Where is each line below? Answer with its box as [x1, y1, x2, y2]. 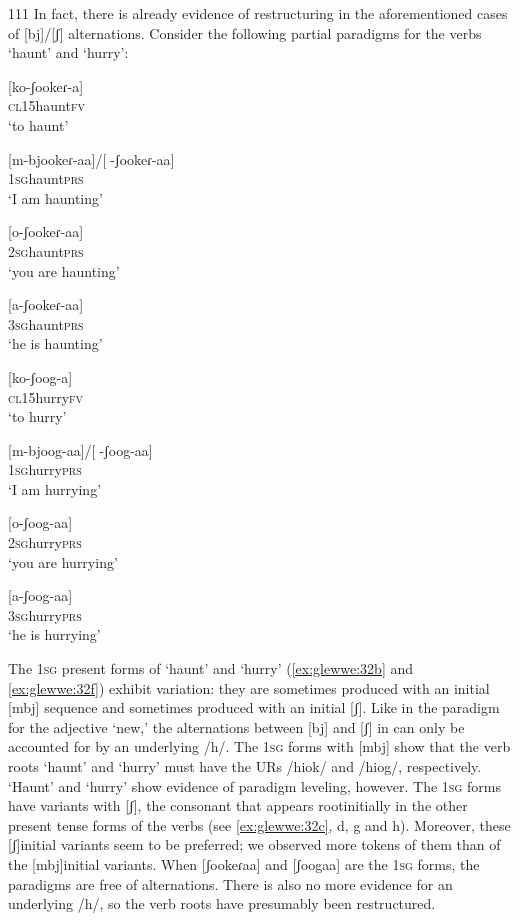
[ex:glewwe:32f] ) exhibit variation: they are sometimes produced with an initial [8, 677, 490, 698]
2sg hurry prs [8, 532, 82, 553]
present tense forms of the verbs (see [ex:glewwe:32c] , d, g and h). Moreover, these [8, 814, 511, 835]
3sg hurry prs [8, 604, 82, 625]
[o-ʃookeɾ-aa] [8, 221, 84, 242]
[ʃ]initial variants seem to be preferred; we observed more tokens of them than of [8, 834, 501, 855]
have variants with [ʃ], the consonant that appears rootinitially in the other [8, 795, 468, 816]
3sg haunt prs [8, 313, 84, 334]
